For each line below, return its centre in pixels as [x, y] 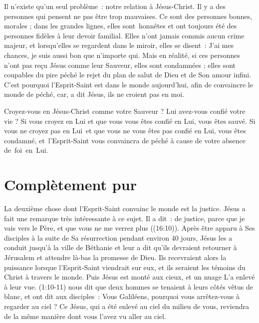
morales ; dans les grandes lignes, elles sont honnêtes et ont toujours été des [121, 26]
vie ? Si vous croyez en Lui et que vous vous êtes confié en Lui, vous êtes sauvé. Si [130, 121]
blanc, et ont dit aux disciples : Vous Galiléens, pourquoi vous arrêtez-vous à [122, 296]
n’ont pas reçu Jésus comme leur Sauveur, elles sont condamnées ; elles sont [120, 65]
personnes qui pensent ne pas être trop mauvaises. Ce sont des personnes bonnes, [128, 16]
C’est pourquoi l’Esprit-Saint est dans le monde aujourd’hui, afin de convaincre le [129, 84]
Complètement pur [70, 184]
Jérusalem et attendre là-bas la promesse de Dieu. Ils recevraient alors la [115, 257]
